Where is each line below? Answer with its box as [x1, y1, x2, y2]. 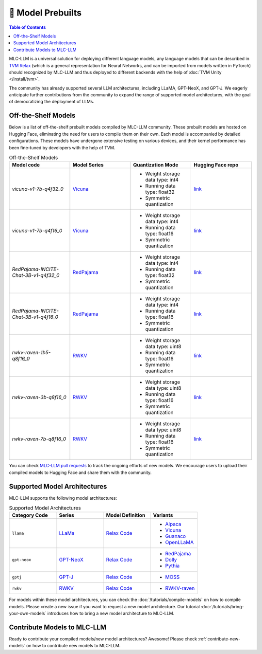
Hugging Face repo [193, 162, 239, 168]
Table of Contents [9, 24, 46, 30]
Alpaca [165, 521, 181, 527]
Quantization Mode [133, 162, 179, 168]
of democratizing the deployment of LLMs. [9, 99, 95, 105]
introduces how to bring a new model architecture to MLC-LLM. [47, 611, 175, 617]
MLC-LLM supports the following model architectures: [9, 495, 117, 501]
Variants [153, 512, 173, 519]
